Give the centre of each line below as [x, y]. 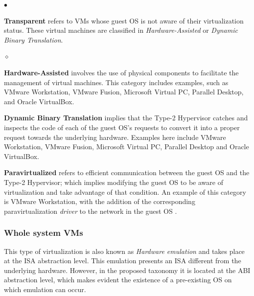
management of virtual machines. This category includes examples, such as [116, 82]
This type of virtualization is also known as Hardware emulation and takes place [124, 251]
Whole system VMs [44, 233]
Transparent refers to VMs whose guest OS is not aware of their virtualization [124, 20]
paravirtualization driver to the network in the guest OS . [91, 211]
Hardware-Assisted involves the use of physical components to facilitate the [121, 72]
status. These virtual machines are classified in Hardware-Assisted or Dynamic [121, 30]
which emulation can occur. [45, 289]
